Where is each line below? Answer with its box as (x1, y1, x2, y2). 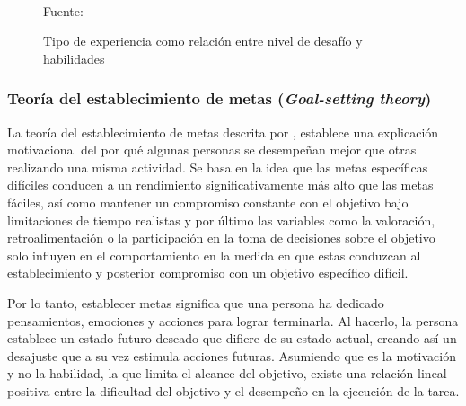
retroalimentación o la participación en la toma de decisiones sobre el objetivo (7, 228, 435, 247)
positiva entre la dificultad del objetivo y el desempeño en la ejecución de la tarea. (7, 381, 460, 400)
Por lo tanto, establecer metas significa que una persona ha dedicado (7, 293, 384, 312)
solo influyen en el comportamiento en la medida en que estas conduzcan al (7, 245, 421, 264)
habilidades (43, 49, 105, 67)
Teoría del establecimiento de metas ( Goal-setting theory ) (7, 87, 432, 110)
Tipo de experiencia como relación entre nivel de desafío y (43, 31, 363, 50)
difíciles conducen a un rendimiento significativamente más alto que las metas (7, 175, 434, 194)
